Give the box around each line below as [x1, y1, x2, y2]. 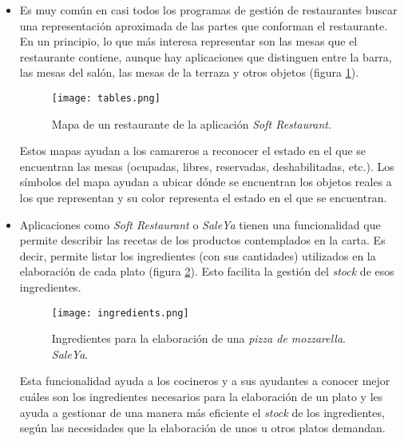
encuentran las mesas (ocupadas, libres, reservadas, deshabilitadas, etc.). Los [19, 157, 394, 174]
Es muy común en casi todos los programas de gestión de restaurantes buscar [19, 2, 398, 18]
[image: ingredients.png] [51, 307, 189, 319]
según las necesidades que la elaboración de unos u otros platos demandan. [19, 419, 386, 436]
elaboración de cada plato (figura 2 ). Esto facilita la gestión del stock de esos [19, 263, 394, 280]
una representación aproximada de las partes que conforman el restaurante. [19, 17, 388, 34]
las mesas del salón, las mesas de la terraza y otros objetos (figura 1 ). [19, 64, 359, 81]
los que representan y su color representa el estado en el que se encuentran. [19, 189, 387, 205]
